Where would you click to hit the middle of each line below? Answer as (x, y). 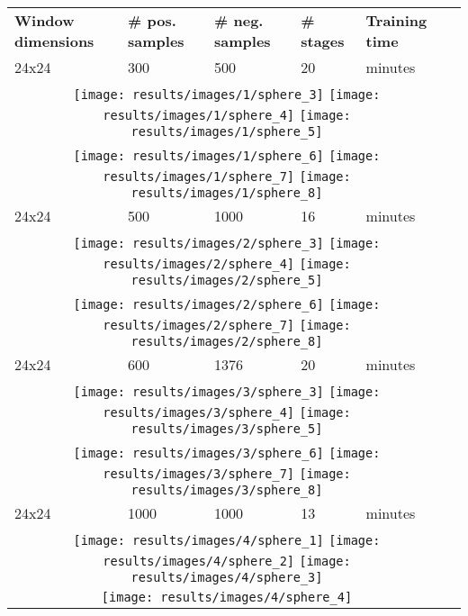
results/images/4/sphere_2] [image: (227, 561)
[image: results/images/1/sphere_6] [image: (227, 156)
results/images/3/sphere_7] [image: (227, 474)
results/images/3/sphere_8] (227, 490)
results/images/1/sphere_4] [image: (227, 115)
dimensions (54, 41)
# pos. (152, 20)
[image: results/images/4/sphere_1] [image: (227, 540)
